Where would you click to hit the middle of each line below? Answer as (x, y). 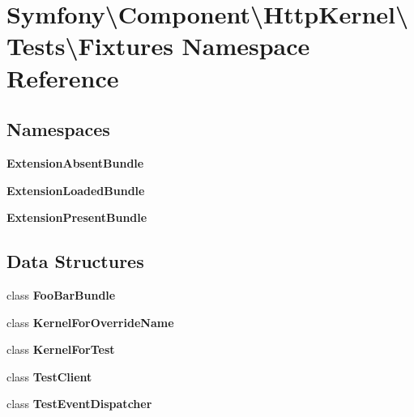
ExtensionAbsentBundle (75, 162)
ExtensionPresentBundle (77, 217)
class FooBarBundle (61, 294)
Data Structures (75, 261)
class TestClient (49, 376)
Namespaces (58, 129)
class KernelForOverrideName (90, 322)
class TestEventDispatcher (79, 404)
